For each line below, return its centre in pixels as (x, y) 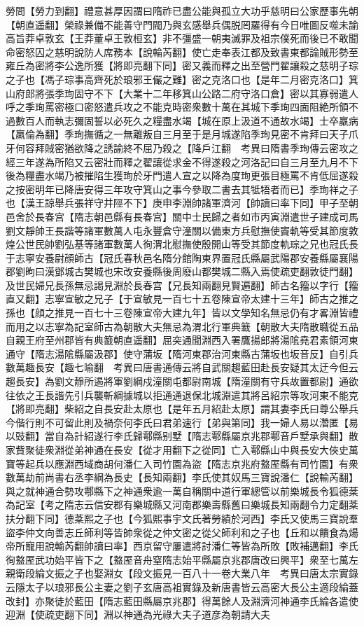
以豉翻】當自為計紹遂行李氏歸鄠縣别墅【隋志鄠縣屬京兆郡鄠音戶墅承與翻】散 (182, 436)
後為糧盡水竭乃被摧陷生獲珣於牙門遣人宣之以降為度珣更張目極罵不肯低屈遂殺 (182, 175)
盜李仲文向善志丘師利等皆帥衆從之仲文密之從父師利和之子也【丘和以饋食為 (177, 532)
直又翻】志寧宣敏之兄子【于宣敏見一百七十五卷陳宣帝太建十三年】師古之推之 (182, 299)
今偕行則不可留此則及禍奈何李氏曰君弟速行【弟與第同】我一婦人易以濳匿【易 (182, 422)
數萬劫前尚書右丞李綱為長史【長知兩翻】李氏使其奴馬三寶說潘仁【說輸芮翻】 (182, 477)
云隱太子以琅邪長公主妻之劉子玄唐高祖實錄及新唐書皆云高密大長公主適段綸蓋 (182, 586)
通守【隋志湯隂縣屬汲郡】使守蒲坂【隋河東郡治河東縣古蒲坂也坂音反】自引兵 (182, 353)
